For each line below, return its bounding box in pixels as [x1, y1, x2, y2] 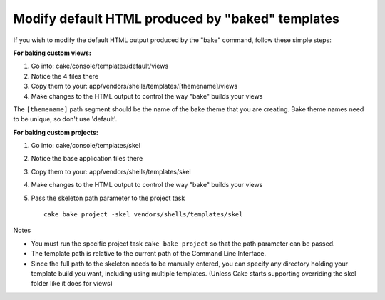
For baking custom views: [13, 49, 92, 57]
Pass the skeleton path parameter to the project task [31, 194, 185, 202]
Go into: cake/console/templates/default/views [31, 61, 169, 71]
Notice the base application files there [31, 154, 143, 163]
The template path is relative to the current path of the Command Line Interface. [31, 249, 267, 258]
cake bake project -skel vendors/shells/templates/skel [43, 211, 243, 219]
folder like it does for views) [31, 279, 113, 288]
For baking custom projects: [13, 128, 99, 136]
